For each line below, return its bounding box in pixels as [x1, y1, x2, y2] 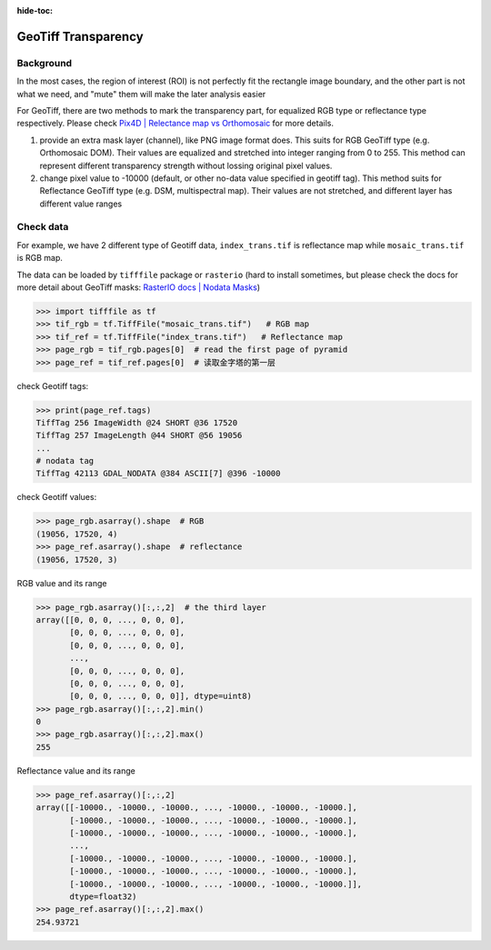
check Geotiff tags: [16, 380, 89, 391]
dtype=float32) [69, 891, 137, 902]
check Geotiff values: [16, 492, 97, 503]
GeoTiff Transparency [16, 28, 145, 45]
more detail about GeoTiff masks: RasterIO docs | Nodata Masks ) [16, 282, 261, 293]
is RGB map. [16, 253, 64, 264]
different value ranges [39, 198, 123, 209]
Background [16, 56, 73, 69]
